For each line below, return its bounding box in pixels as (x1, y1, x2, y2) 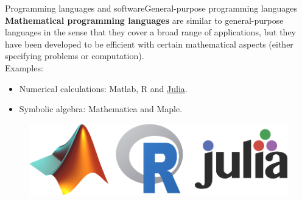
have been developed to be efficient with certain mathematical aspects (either (5, 37, 293, 50)
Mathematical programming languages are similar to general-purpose (5, 13, 284, 26)
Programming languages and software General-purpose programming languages (5, 2, 298, 14)
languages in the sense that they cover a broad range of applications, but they (5, 26, 296, 38)
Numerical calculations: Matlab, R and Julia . (19, 82, 188, 95)
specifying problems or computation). (5, 49, 144, 62)
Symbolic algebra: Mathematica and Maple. (19, 102, 183, 115)
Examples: (5, 61, 43, 74)
